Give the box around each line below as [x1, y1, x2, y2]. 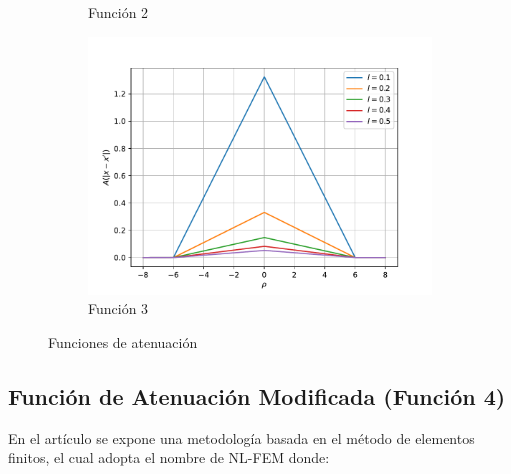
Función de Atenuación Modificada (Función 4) [8, 380, 506, 411]
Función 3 [88, 298, 149, 319]
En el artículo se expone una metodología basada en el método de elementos [8, 427, 475, 448]
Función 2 [88, 2, 149, 22]
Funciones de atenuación [48, 331, 198, 352]
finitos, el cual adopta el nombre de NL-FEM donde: [8, 447, 330, 468]
